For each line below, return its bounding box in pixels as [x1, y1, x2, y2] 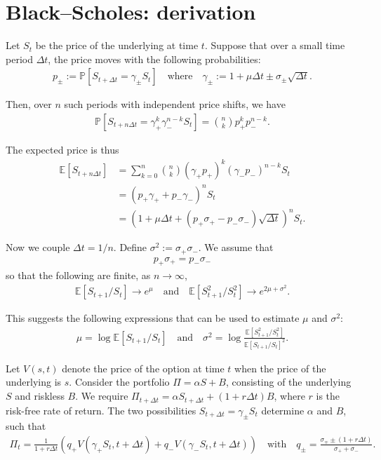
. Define [113, 240, 147, 255]
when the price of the [234, 360, 326, 375]
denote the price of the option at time [62, 360, 225, 375]
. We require [75, 388, 128, 403]
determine [261, 402, 305, 417]
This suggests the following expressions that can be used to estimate [6, 311, 300, 325]
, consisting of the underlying [225, 374, 352, 389]
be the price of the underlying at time [35, 38, 199, 53]
